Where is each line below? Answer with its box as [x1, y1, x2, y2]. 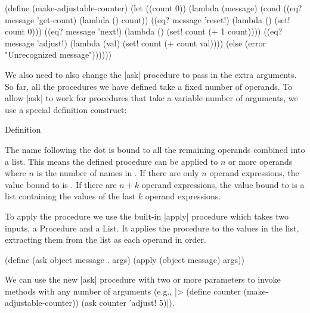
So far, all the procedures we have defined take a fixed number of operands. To [5, 80, 293, 92]
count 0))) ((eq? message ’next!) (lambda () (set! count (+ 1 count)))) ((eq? [5, 25, 283, 37]
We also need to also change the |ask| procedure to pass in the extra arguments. [5, 68, 297, 80]
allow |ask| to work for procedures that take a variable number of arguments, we [5, 92, 298, 104]
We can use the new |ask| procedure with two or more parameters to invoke [5, 273, 281, 286]
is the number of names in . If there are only [36, 167, 199, 179]
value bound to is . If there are [5, 178, 117, 190]
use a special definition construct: [5, 103, 127, 115]
